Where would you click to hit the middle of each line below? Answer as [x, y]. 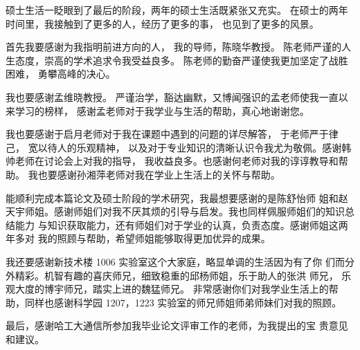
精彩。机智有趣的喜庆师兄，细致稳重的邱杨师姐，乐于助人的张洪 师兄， [177, 275]
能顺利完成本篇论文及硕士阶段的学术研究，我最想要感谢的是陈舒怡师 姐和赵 [177, 197]
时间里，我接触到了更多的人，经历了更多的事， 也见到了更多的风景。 [162, 23]
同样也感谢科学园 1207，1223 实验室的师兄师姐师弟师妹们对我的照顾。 [183, 302]
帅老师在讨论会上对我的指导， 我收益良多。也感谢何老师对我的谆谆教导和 [172, 161]
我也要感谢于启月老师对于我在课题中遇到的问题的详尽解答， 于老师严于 [167, 134]
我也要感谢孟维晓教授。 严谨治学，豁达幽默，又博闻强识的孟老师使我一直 [172, 96]
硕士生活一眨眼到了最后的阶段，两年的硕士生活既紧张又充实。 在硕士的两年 [177, 10]
